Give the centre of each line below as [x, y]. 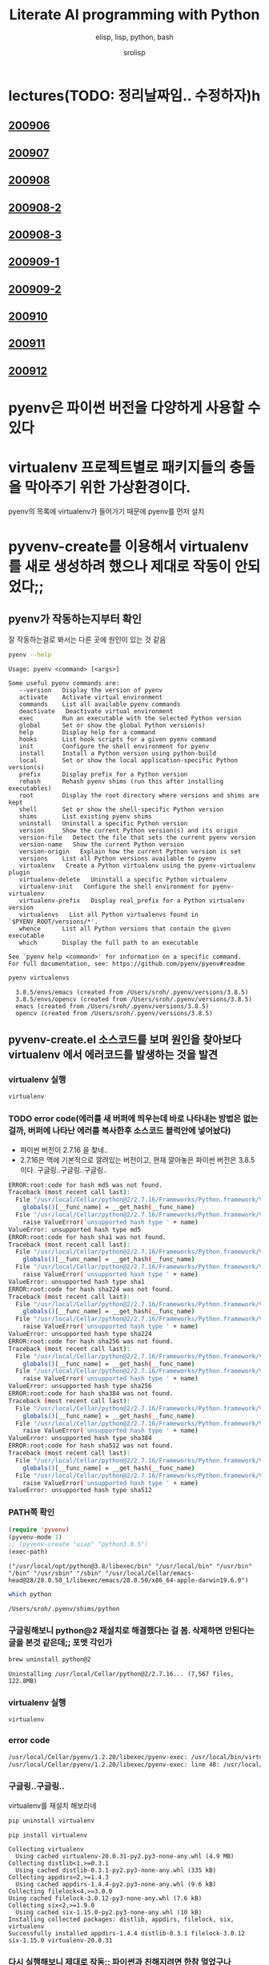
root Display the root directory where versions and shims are [139, 795]
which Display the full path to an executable [108, 942]
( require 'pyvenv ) [39, 1529]
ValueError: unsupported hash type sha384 [80, 1438]
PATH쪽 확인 [32, 1512]
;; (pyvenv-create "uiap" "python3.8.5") [78, 1544]
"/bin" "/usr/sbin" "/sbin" [55, 1574]
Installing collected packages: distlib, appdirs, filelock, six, [121, 1920]
